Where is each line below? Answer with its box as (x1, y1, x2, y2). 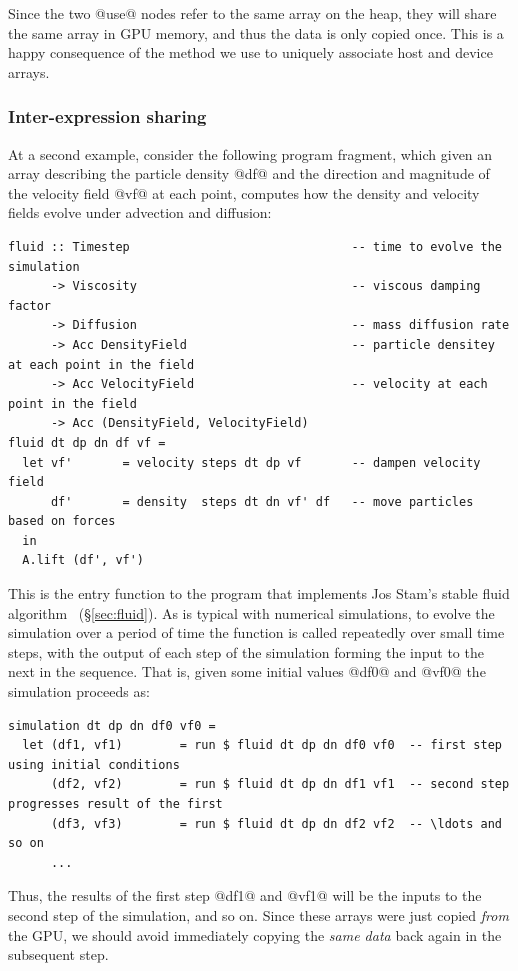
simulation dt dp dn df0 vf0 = (8, 718, 216, 733)
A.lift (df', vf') (22, 553, 145, 568)
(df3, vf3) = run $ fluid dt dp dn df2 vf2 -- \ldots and (50, 816, 502, 831)
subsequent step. (8, 944, 109, 965)
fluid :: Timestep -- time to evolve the (8, 239, 502, 254)
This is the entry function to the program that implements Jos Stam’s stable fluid (8, 583, 510, 604)
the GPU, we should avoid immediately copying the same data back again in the (8, 924, 502, 945)
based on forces (8, 514, 116, 529)
